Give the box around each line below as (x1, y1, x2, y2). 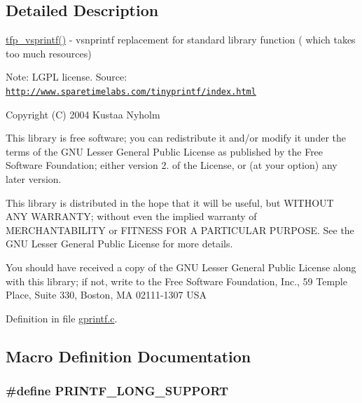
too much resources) (6, 46, 92, 60)
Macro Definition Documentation (6, 345, 251, 367)
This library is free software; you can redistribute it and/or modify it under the (6, 130, 346, 145)
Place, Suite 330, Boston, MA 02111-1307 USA (6, 287, 207, 302)
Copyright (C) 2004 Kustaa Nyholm (6, 107, 160, 121)
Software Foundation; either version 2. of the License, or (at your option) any (6, 158, 337, 172)
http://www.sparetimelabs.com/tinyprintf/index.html (6, 86, 256, 97)
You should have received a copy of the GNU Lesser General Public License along (6, 259, 356, 274)
